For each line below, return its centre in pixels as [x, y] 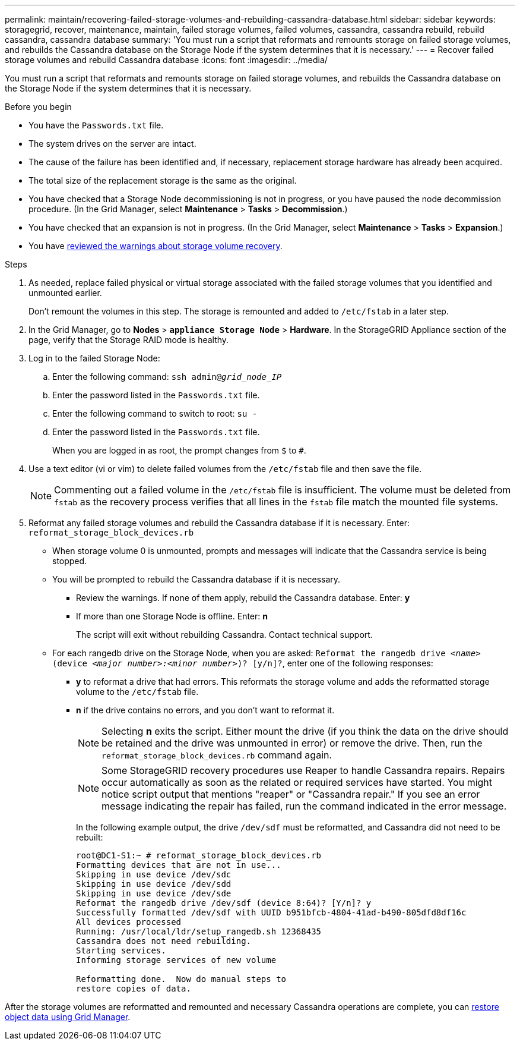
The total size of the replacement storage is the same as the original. [163, 180]
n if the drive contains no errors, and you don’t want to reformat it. [205, 710]
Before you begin [38, 107]
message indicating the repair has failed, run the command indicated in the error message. [304, 806]
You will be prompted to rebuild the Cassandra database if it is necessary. [196, 579]
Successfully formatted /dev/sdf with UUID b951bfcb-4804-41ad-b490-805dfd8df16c [271, 912]
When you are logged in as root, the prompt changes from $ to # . [179, 450]
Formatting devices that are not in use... [179, 865]
